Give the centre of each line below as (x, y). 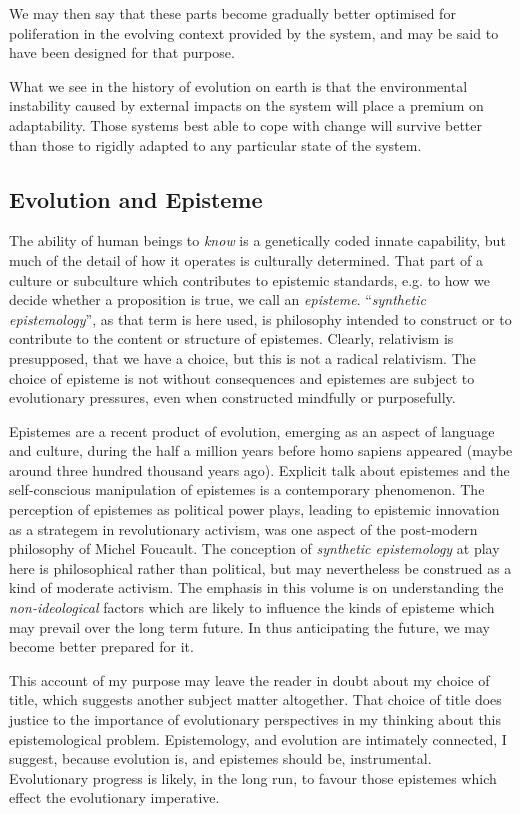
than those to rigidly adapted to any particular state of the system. (215, 144)
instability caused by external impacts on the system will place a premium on (246, 105)
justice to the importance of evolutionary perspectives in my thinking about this (255, 719)
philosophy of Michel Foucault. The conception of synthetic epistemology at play (254, 548)
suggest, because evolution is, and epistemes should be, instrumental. (220, 758)
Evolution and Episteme (136, 198)
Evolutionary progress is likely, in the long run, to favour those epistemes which (253, 777)
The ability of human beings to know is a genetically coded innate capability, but (257, 240)
